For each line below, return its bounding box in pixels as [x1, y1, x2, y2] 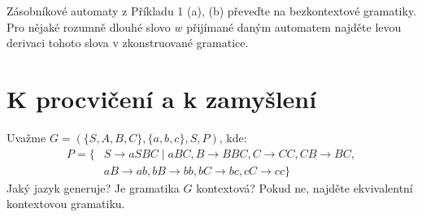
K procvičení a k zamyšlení [7, 81, 317, 115]
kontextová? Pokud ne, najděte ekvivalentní [196, 179, 413, 196]
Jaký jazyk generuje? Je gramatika [7, 179, 180, 196]
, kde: [219, 128, 247, 145]
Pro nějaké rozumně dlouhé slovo [7, 18, 171, 35]
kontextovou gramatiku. [7, 195, 125, 212]
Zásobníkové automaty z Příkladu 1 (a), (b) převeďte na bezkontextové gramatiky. [7, 2, 417, 19]
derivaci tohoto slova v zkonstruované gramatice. [7, 34, 249, 51]
